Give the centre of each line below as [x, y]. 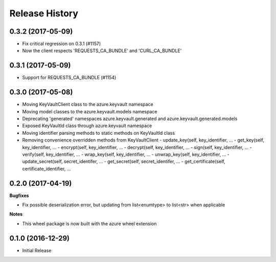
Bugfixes [19, 195]
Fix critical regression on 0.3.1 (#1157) [62, 44]
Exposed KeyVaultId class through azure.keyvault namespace [87, 126]
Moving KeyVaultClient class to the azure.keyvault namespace [88, 104]
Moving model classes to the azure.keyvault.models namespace [90, 111]
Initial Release [37, 250]
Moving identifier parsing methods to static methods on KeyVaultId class [99, 133]
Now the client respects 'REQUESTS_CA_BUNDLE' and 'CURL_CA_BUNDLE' [102, 51]
